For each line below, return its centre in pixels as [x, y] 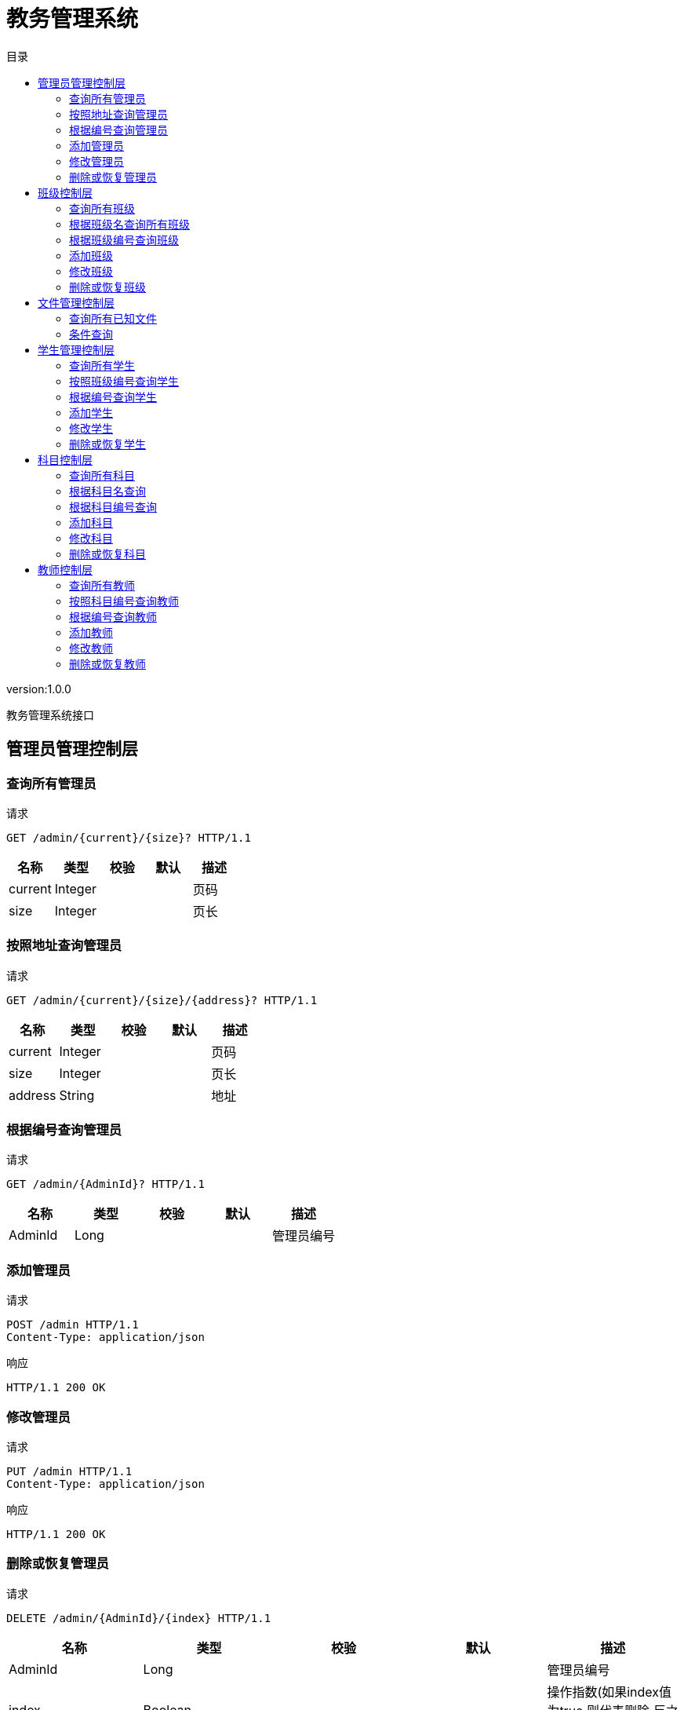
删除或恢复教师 [107, 663]
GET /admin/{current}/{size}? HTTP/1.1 [129, 837]
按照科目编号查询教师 [124, 601]
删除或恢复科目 [107, 554]
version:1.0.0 [39, 689]
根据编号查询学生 [113, 396]
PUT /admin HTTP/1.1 [69, 1471]
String [77, 1095]
